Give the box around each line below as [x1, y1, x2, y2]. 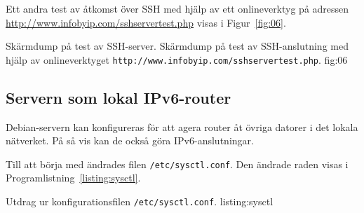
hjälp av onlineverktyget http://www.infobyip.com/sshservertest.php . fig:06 [6, 52, 348, 67]
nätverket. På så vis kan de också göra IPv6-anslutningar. [6, 133, 254, 148]
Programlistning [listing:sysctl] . [6, 170, 141, 185]
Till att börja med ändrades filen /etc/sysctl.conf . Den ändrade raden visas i [6, 156, 349, 171]
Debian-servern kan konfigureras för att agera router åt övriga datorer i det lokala [6, 119, 358, 134]
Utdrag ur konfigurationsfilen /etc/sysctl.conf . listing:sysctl [6, 194, 274, 209]
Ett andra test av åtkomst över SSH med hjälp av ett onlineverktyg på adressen [6, 1, 349, 15]
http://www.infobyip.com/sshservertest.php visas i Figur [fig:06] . [6, 15, 286, 29]
